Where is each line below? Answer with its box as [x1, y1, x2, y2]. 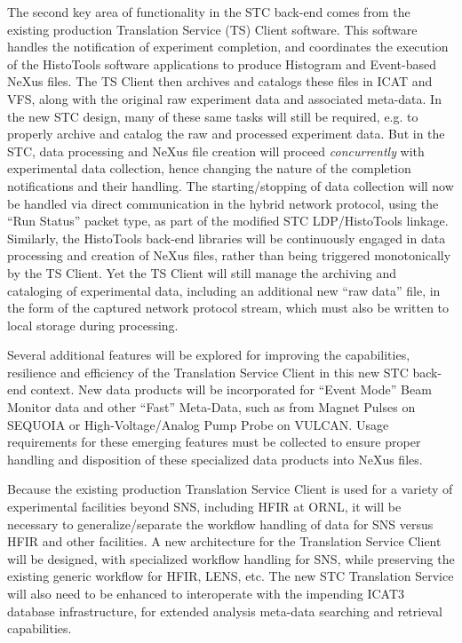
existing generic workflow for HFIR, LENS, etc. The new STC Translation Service [7, 567, 454, 585]
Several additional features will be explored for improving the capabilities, [7, 345, 410, 364]
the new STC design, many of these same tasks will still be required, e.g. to [7, 107, 418, 125]
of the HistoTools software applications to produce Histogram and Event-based [7, 54, 436, 73]
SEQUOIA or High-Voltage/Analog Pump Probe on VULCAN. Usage [7, 415, 389, 433]
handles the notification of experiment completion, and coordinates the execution [7, 37, 449, 56]
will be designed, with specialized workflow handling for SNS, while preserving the [7, 549, 455, 568]
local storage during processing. [7, 315, 179, 334]
